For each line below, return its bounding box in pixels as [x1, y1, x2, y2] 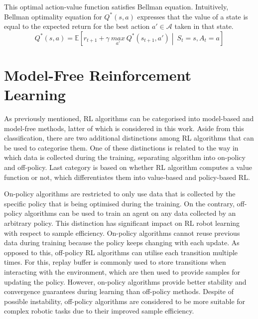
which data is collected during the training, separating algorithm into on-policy [4, 152, 246, 162]
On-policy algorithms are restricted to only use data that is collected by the [4, 188, 236, 199]
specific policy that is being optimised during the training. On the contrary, [4, 198, 235, 208]
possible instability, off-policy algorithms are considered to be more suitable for [4, 296, 246, 306]
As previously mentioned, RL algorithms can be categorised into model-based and [4, 113, 254, 124]
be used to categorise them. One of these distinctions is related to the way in [4, 142, 239, 153]
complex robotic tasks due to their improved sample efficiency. [4, 306, 194, 316]
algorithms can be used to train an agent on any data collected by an [24, 208, 236, 218]
